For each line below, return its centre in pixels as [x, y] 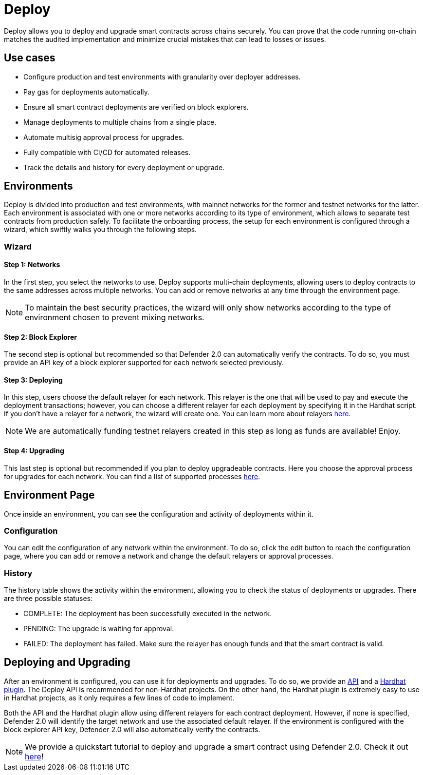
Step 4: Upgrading [34, 451]
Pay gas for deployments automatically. [86, 92]
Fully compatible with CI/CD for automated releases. [107, 152]
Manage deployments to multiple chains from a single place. [120, 122]
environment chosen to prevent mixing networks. [115, 318]
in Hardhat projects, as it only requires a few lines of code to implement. [119, 697]
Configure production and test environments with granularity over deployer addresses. [162, 77]
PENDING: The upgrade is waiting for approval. [99, 629]
